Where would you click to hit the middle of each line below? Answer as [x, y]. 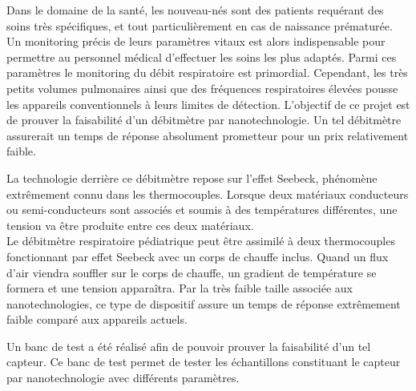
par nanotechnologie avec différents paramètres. [123, 378]
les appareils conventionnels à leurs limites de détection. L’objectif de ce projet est [208, 104]
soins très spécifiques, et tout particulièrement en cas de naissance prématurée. [200, 25]
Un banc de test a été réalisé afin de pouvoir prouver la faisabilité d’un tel [189, 346]
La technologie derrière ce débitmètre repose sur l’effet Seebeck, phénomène [192, 177]
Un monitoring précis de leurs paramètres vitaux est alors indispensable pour [196, 41]
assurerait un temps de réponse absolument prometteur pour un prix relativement [208, 135]
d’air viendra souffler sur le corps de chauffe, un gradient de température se [192, 272]
